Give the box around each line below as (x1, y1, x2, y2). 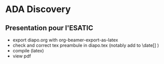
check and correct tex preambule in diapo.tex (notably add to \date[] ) (12, 42, 159, 48)
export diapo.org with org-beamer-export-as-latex (12, 37, 118, 43)
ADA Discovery (5, 4, 71, 15)
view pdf (12, 53, 31, 59)
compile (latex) (12, 48, 44, 53)
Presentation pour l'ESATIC (5, 24, 93, 32)
